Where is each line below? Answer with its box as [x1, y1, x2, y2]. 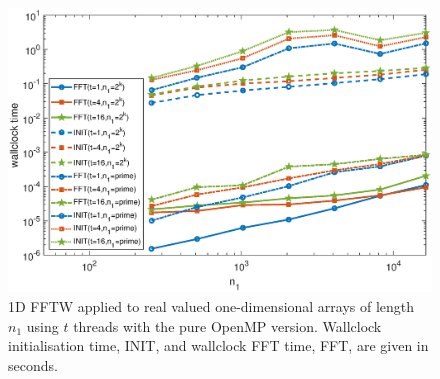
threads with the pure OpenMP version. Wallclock [73, 315, 382, 336]
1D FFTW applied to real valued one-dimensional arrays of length [8, 296, 415, 317]
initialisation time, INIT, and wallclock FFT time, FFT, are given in [8, 335, 429, 356]
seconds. [8, 354, 58, 375]
